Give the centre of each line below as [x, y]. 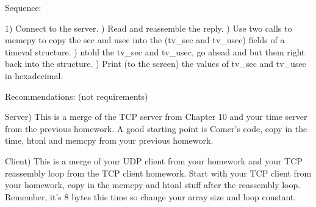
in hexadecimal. [34, 75]
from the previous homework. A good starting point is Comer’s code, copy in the [156, 128]
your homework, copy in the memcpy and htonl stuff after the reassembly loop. [153, 185]
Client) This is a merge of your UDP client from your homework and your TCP [154, 160]
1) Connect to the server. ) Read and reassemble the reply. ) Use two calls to [149, 28]
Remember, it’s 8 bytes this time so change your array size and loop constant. [151, 196]
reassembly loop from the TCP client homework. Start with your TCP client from [158, 173]
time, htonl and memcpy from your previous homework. [109, 140]
